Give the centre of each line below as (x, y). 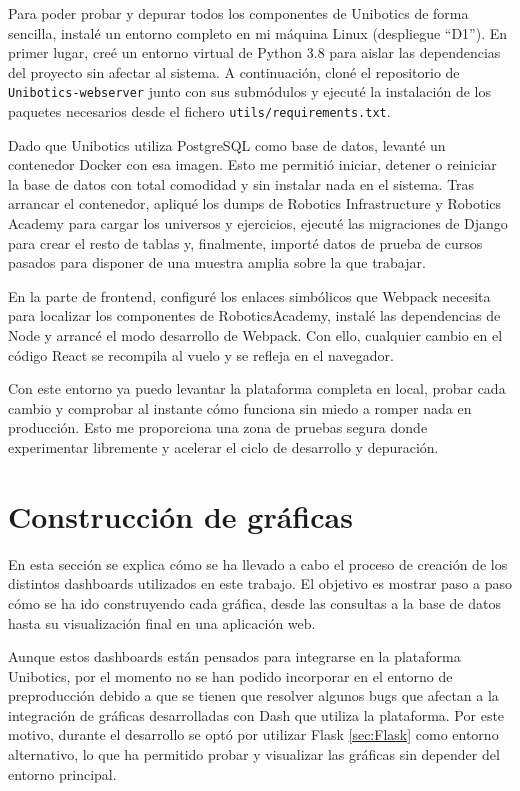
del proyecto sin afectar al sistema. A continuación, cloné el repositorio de (234, 71)
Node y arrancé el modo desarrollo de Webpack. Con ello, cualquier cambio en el (255, 335)
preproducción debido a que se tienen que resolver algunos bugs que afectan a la (253, 695)
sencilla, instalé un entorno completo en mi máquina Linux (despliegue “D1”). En (258, 32)
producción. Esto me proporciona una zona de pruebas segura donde (218, 427)
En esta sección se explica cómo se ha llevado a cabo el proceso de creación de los (258, 563)
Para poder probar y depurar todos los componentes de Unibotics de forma (238, 13)
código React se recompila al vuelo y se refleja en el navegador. (201, 354)
